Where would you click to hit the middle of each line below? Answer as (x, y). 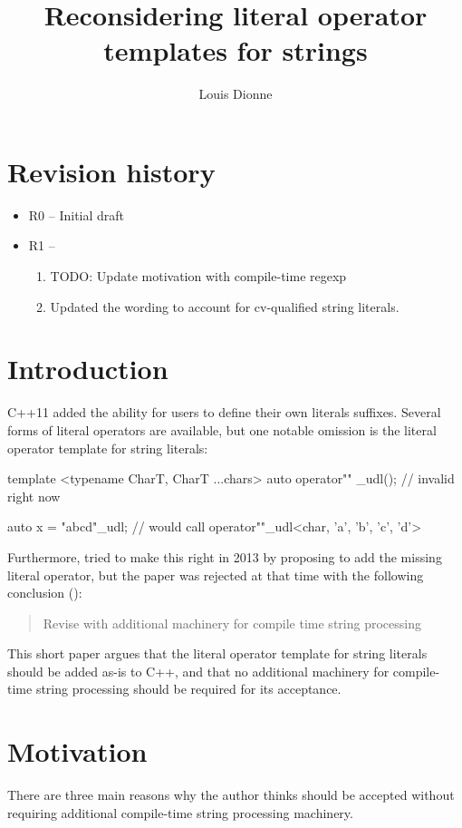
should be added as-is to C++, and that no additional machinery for (198, 671)
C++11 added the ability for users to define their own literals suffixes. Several (224, 412)
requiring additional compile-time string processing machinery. (180, 812)
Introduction (88, 369)
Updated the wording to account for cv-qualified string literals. (225, 306)
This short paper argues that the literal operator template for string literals (217, 653)
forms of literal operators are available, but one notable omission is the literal (222, 429)
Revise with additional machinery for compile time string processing (232, 623)
